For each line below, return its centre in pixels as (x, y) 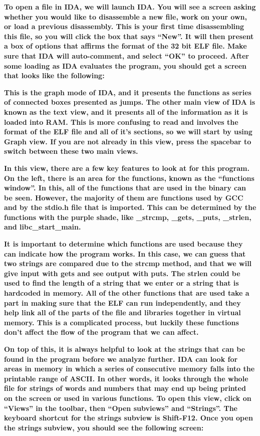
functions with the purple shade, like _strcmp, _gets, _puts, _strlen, (128, 217)
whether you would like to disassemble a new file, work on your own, (126, 16)
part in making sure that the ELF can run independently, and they (122, 302)
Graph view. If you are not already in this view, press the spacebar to (128, 141)
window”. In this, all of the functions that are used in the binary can (125, 188)
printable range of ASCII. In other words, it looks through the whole (126, 378)
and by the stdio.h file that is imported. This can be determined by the (130, 207)
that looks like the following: (54, 75)
